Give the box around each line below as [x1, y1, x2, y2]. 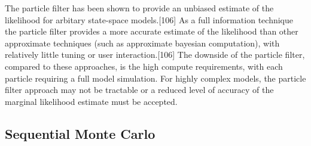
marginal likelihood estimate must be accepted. [5, 95, 178, 107]
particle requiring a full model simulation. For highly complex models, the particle [5, 72, 306, 84]
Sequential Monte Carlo [5, 124, 155, 142]
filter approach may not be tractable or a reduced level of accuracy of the [5, 83, 274, 96]
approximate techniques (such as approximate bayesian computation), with [5, 36, 280, 49]
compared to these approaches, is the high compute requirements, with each [5, 60, 283, 72]
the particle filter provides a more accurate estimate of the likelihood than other [5, 25, 298, 38]
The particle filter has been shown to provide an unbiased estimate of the [5, 2, 274, 14]
